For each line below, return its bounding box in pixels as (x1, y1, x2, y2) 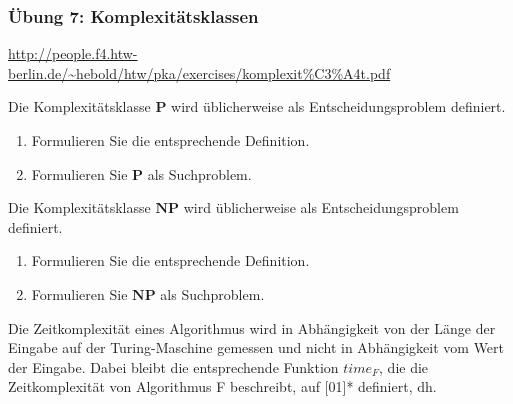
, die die (379, 356, 429, 377)
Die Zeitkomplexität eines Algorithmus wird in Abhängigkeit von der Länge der (8, 317, 496, 338)
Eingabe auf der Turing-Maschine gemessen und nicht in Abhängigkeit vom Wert (8, 337, 505, 358)
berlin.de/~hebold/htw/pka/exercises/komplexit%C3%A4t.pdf (8, 62, 391, 83)
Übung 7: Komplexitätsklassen (8, 3, 259, 28)
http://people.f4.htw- (8, 43, 138, 64)
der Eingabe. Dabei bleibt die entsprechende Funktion (8, 356, 339, 377)
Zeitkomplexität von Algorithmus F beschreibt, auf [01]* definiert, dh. (8, 376, 437, 397)
